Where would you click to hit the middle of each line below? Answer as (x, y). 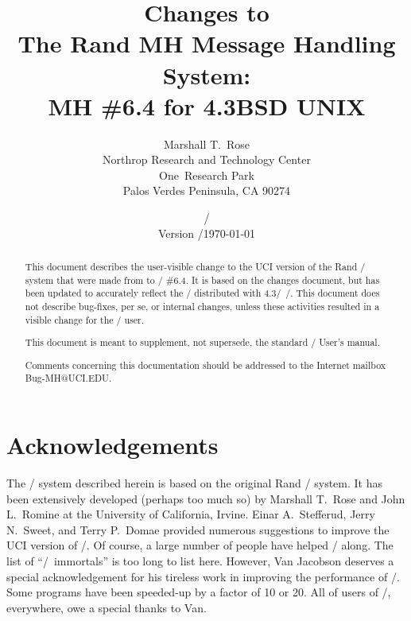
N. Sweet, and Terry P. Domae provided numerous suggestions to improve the (198, 529)
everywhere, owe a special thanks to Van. (107, 607)
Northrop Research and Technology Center (207, 159)
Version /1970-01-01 (207, 233)
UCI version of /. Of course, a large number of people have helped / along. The (200, 545)
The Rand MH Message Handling (207, 43)
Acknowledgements (112, 445)
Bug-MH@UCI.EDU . (68, 378)
